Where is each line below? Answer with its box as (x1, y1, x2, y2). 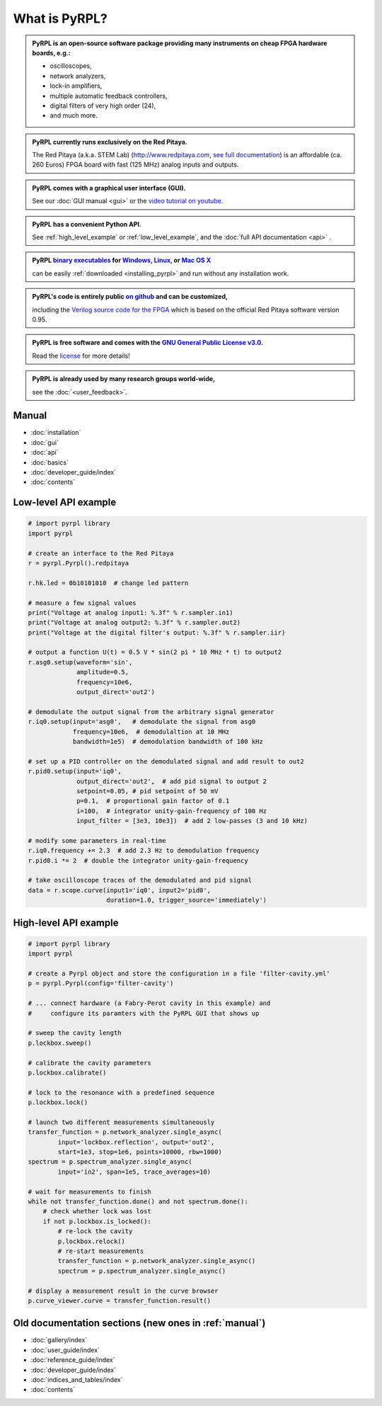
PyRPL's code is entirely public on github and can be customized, (32, 293, 228, 301)
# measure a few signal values (28, 599, 137, 607)
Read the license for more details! (32, 351, 130, 360)
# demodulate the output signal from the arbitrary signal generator (28, 708, 274, 715)
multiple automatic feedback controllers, (50, 91, 168, 100)
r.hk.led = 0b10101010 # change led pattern (28, 579, 189, 587)
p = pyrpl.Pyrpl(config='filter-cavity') (28, 980, 174, 987)
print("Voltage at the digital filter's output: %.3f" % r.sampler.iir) (28, 628, 286, 637)
